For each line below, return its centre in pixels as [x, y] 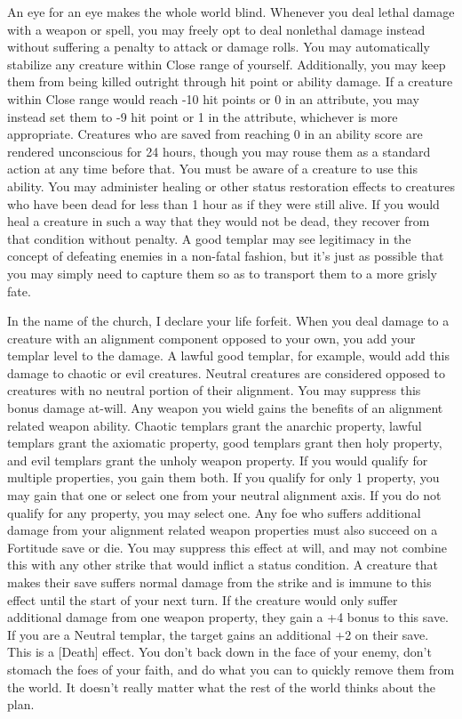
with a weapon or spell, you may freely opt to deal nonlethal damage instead [216, 29]
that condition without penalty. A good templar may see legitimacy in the [209, 238]
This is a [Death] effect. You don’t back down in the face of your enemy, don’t [219, 652]
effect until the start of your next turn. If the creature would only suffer [203, 599]
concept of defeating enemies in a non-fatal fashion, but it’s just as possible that [226, 256]
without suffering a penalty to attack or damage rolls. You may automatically [219, 47]
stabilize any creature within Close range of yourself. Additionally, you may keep [227, 64]
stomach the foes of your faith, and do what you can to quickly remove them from [231, 669]
